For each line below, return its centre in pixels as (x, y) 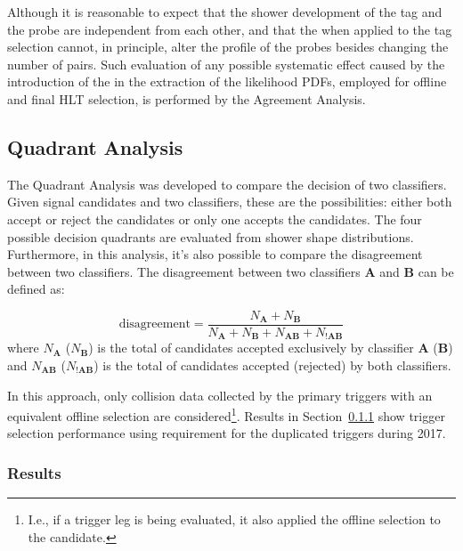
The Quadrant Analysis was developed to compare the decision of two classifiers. (227, 184)
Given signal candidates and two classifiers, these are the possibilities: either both (230, 202)
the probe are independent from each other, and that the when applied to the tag (230, 29)
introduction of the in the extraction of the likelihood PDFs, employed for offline (227, 81)
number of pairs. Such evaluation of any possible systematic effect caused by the (226, 64)
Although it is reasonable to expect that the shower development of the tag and (225, 12)
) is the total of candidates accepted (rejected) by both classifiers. (272, 365)
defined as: (36, 289)
